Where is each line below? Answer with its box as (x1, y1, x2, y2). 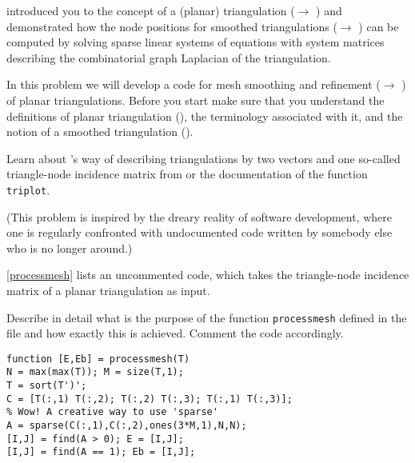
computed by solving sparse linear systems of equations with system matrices (6, 34, 385, 50)
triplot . (6, 181, 50, 198)
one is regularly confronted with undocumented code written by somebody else (6, 224, 393, 241)
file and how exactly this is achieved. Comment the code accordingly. (6, 325, 344, 341)
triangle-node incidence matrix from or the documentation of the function (6, 166, 368, 182)
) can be (358, 18, 399, 34)
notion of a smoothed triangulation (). (6, 123, 194, 140)
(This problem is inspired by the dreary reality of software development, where (6, 208, 393, 225)
